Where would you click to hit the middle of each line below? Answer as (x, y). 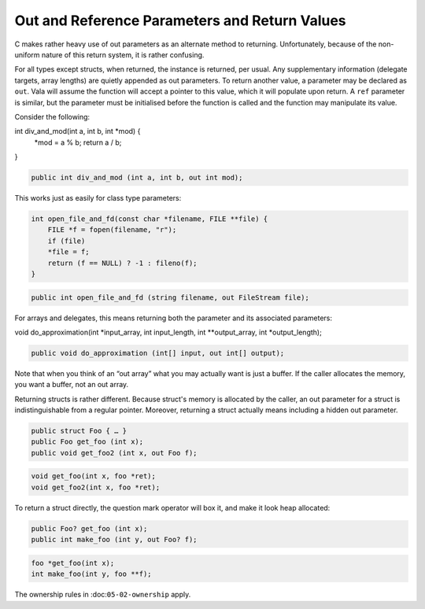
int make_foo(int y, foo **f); (92, 574)
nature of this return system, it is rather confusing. (123, 54)
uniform (27, 54)
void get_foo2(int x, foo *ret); (96, 487)
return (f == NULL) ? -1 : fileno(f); (122, 263)
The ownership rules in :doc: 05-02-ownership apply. (103, 595)
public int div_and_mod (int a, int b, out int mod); (137, 178)
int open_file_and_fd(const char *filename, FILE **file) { (150, 219)
